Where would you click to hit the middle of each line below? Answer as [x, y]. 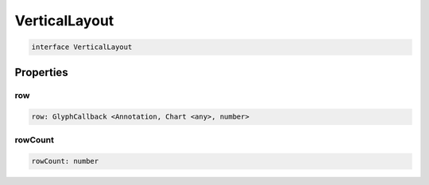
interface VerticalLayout [82, 47]
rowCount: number [65, 161]
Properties [41, 72]
